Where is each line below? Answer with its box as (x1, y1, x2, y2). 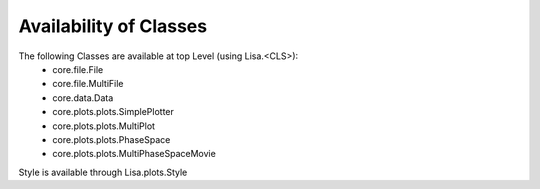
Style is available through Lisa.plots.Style (18, 166, 188, 178)
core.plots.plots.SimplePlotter (52, 106, 175, 118)
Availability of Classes (18, 15, 208, 37)
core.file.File (52, 63, 104, 75)
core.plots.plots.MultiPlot (52, 120, 155, 132)
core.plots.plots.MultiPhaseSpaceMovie (52, 148, 217, 160)
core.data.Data (52, 91, 114, 104)
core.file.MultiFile (52, 78, 124, 90)
